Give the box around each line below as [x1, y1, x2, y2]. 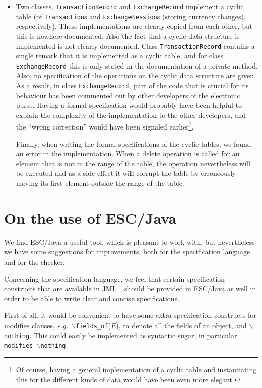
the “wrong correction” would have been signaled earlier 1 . [16, 120, 194, 132]
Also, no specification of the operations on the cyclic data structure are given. [16, 70, 256, 81]
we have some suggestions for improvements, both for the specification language [4, 246, 250, 257]
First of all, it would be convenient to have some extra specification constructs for [4, 310, 256, 320]
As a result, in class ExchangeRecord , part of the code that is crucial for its [16, 80, 249, 90]
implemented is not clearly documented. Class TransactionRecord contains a [16, 40, 255, 51]
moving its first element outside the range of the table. [16, 178, 184, 188]
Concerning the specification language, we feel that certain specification [4, 273, 225, 284]
